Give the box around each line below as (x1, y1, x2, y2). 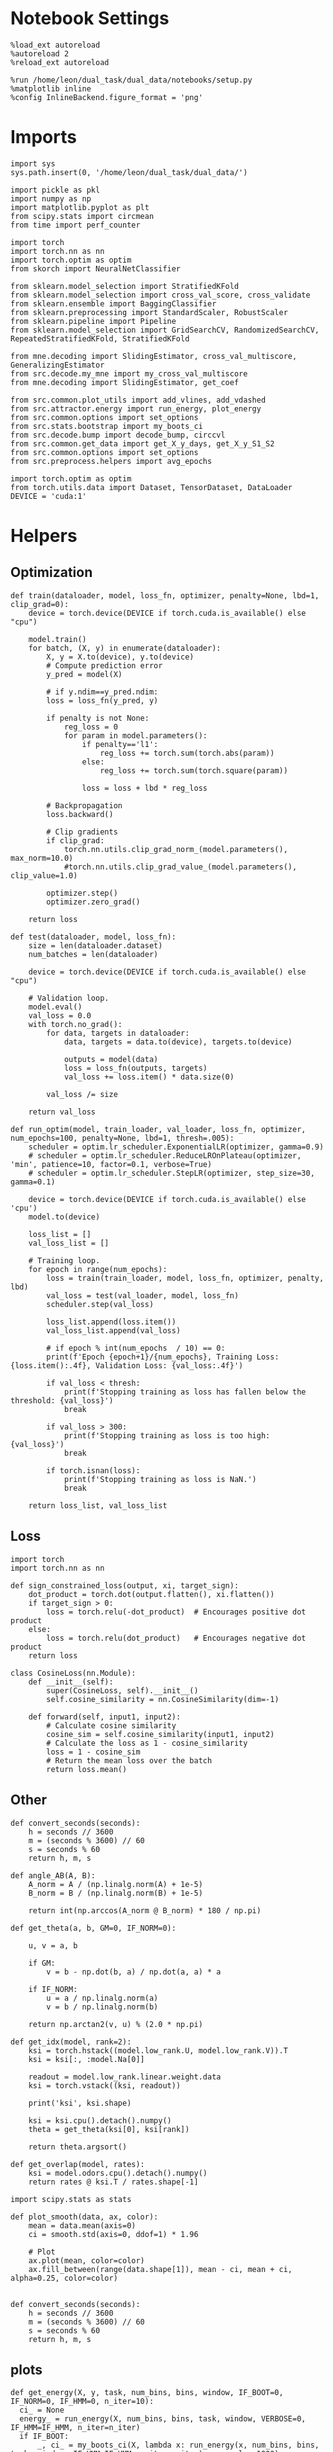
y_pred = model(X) (46, 669, 123, 679)
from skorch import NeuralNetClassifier (10, 263, 182, 274)
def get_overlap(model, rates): (10, 2159, 145, 2169)
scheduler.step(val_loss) (46, 1299, 155, 1309)
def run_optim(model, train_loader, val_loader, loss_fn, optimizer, (10, 1124, 307, 1134)
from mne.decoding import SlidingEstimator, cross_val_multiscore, (10, 351, 298, 361)
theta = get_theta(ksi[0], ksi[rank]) (28, 2124, 190, 2134)
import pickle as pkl (10, 185, 101, 195)
